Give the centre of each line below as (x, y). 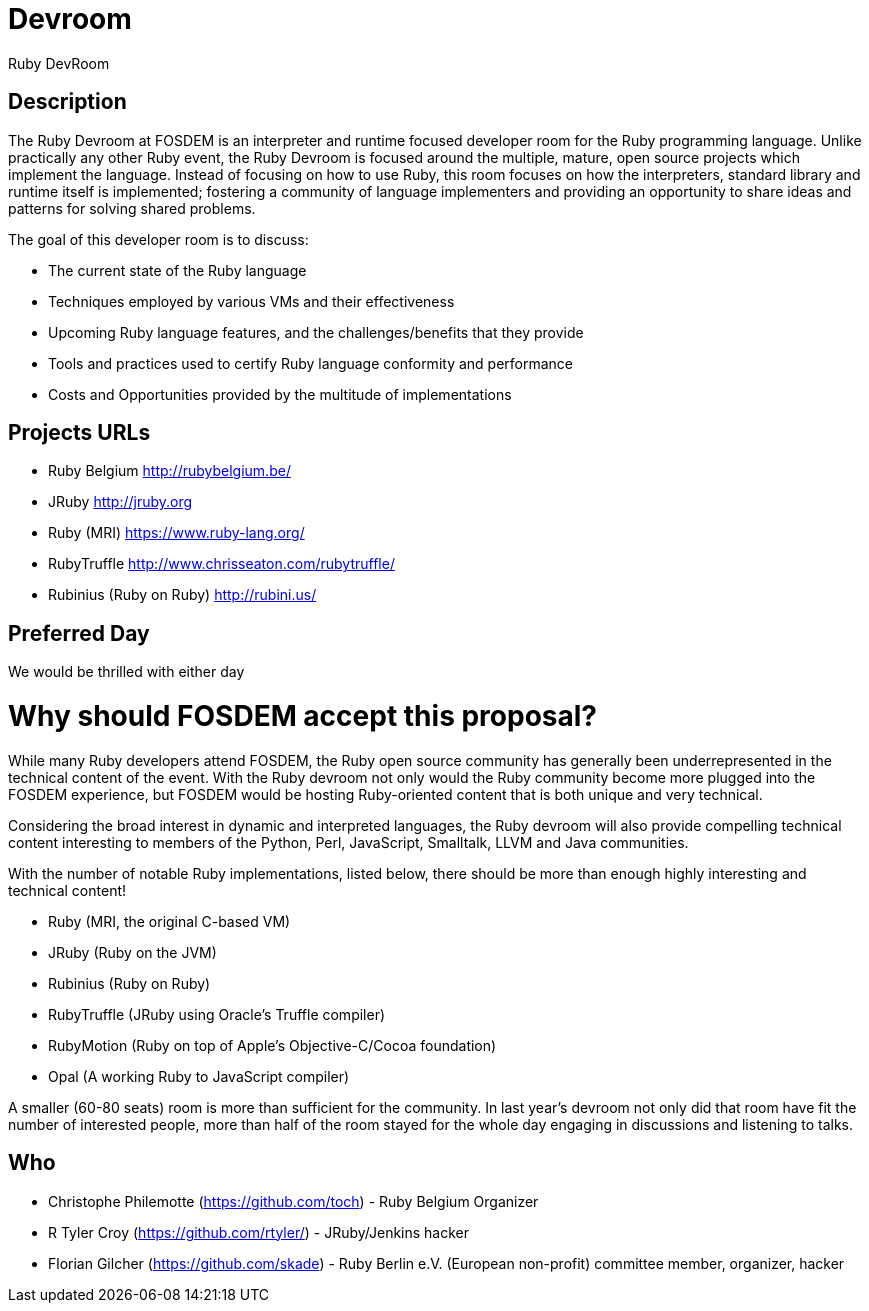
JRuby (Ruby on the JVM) (132, 952)
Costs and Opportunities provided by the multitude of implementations (280, 394)
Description (67, 102)
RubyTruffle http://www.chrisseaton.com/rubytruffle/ (221, 564)
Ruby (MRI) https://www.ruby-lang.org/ (176, 533)
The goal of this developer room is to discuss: (158, 239)
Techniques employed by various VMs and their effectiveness (251, 301)
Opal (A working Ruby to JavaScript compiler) (199, 1076)
